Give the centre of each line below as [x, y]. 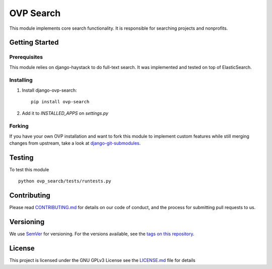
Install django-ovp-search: [50, 90]
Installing [21, 80]
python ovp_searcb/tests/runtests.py [65, 181]
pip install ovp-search [60, 102]
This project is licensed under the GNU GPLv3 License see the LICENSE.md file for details [103, 260]
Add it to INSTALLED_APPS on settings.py [65, 113]
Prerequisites [26, 57]
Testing [21, 157]
